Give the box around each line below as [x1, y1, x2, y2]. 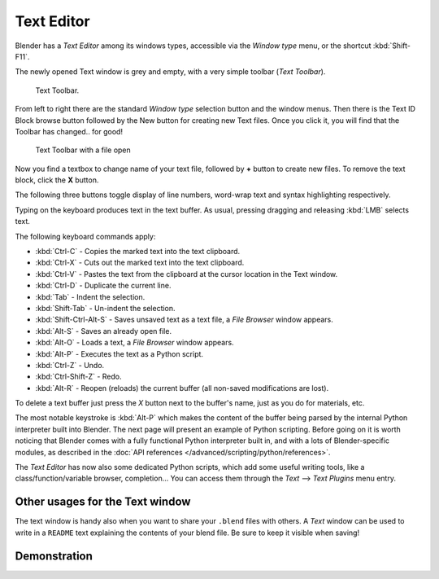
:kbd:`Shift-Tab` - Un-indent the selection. [35, 303, 176, 313]
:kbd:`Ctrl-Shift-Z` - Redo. [35, 371, 122, 382]
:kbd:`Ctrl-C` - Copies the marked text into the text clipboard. [35, 247, 241, 257]
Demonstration [15, 549, 93, 563]
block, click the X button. [15, 175, 99, 185]
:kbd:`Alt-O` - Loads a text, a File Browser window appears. [35, 338, 235, 348]
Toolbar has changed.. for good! [15, 126, 124, 136]
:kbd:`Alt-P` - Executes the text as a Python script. [35, 349, 203, 358]
